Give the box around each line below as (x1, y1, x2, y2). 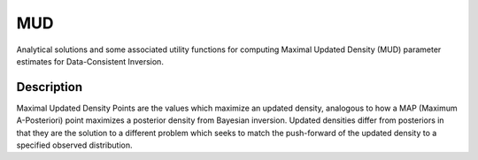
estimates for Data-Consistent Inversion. (16, 56, 164, 66)
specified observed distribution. (16, 140, 133, 150)
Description (16, 80, 83, 95)
